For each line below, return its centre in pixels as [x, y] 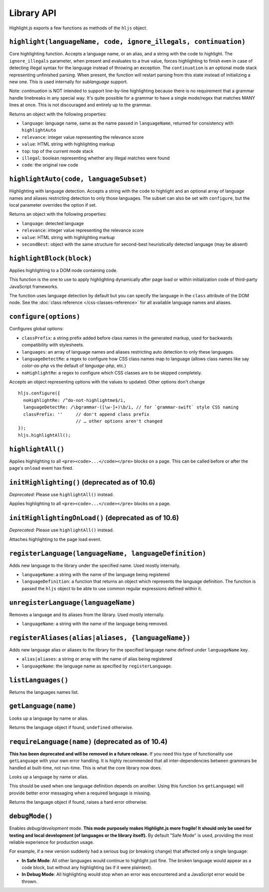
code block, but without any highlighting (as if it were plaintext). [87, 868]
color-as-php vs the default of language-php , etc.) [74, 366]
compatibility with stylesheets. [53, 345]
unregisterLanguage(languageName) [72, 602]
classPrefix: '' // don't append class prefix [86, 414]
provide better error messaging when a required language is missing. [80, 793]
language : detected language [53, 223]
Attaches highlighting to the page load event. [55, 539]
